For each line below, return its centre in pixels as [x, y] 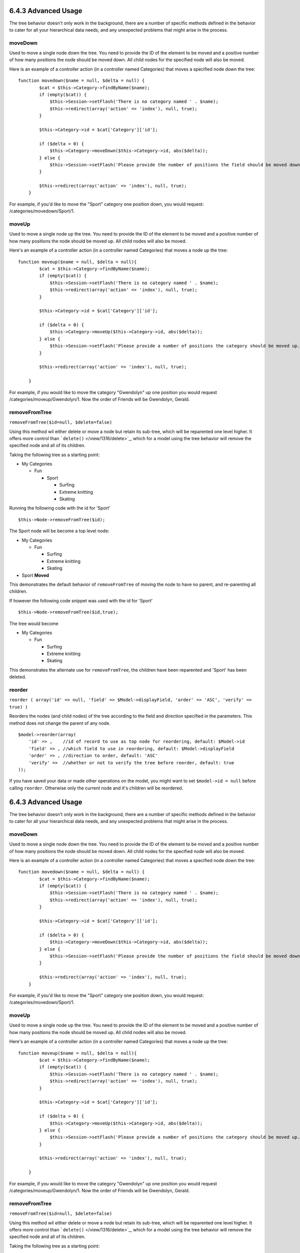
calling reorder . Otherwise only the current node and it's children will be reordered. [96, 788]
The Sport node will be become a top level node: [59, 531]
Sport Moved [35, 575]
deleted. [18, 677]
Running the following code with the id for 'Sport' [60, 508]
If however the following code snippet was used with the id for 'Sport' [81, 600]
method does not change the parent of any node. [60, 723]
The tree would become [34, 623]
